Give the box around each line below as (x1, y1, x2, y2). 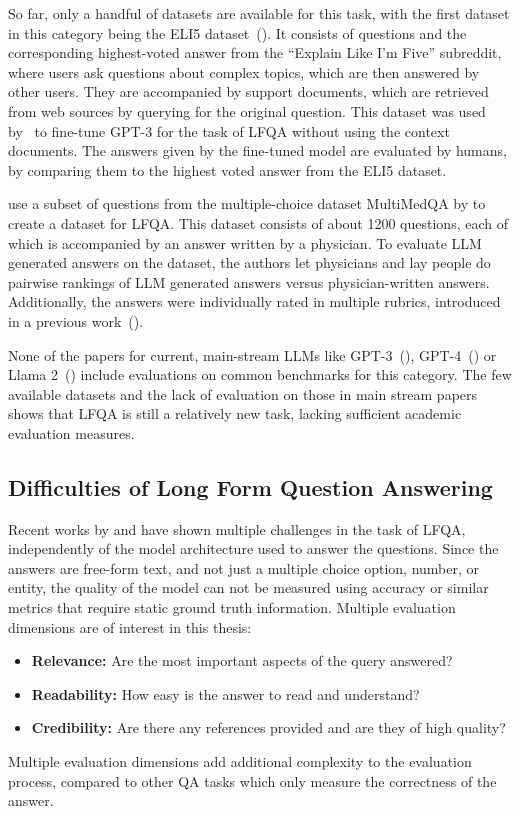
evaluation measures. (8, 422, 135, 443)
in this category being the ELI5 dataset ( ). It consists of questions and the (8, 22, 467, 43)
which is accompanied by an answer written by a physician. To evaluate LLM (8, 232, 482, 253)
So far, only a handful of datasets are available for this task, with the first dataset (8, 3, 510, 23)
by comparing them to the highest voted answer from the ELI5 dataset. (8, 159, 447, 180)
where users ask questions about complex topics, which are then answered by (8, 61, 480, 82)
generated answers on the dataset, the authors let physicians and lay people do (8, 252, 491, 273)
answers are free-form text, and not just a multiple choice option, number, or (8, 557, 480, 578)
